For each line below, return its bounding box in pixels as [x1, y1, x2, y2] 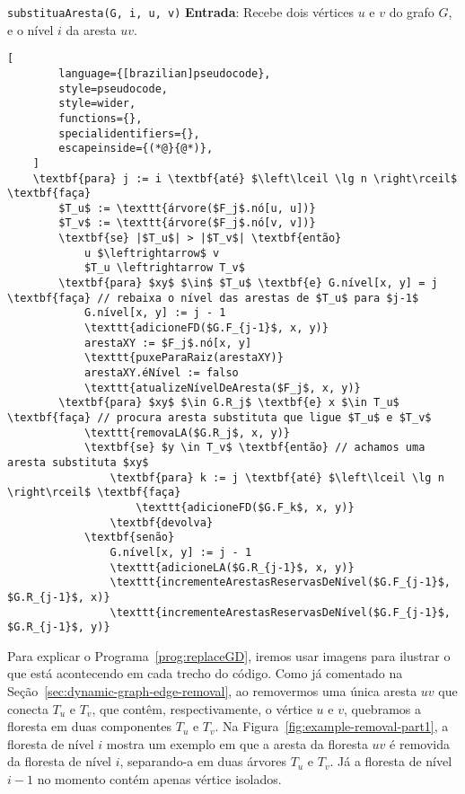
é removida [390, 734, 450, 753]
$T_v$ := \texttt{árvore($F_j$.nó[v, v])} [58, 216, 316, 230]
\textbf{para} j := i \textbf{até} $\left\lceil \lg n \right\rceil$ [32, 172, 458, 185]
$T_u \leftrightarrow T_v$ [83, 261, 245, 275]
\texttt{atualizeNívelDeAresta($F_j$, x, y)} [83, 381, 361, 394]
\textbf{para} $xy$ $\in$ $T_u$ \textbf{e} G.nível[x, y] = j [58, 277, 438, 290]
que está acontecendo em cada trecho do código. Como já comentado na [7, 664, 403, 683]
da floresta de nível [7, 752, 112, 771]
